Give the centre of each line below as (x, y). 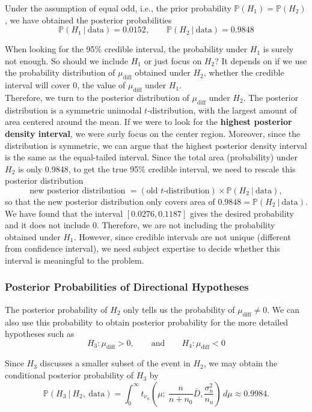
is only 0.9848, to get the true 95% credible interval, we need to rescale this (157, 168)
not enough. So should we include (67, 60)
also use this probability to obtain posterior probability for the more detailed (147, 322)
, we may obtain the (240, 363)
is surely (278, 49)
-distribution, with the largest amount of (222, 110)
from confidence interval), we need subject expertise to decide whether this (142, 248)
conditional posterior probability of (69, 375)
